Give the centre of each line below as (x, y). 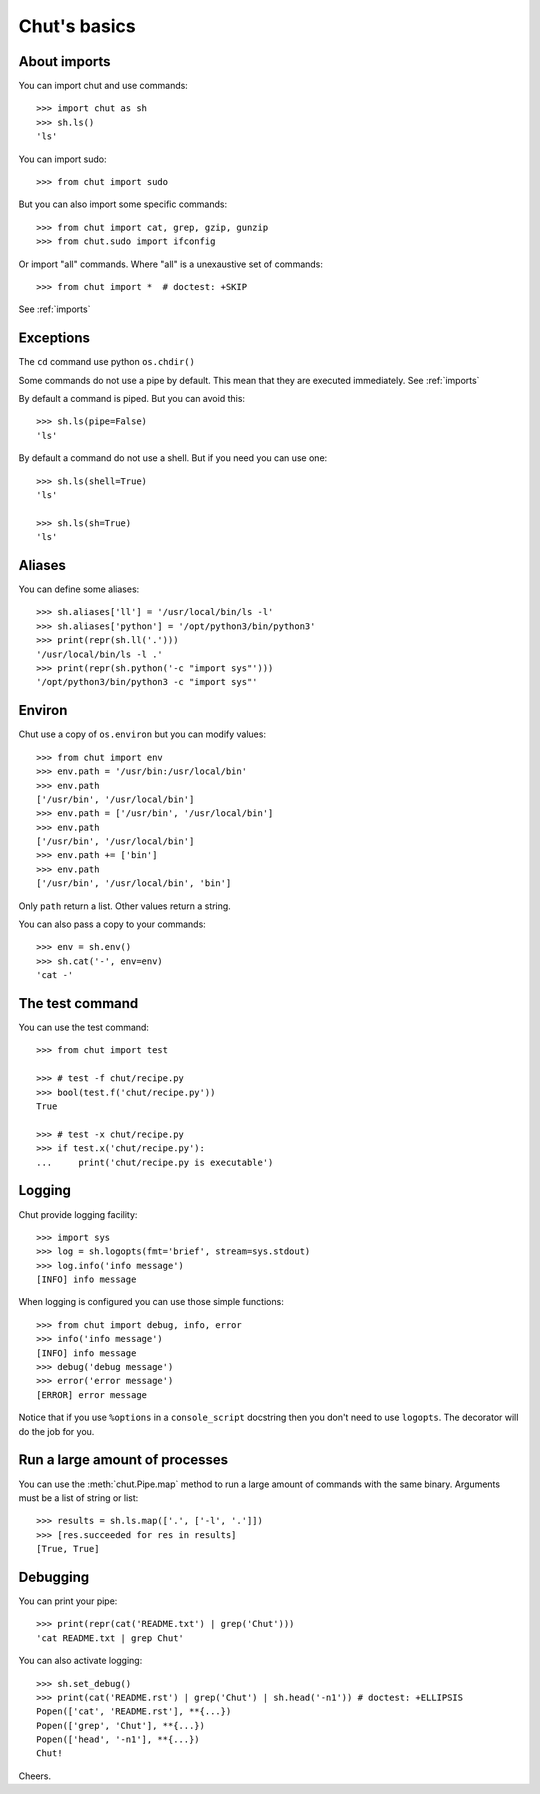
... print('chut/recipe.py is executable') (155, 1162)
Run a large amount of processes (123, 1460)
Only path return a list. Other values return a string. (125, 906)
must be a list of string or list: (78, 1497)
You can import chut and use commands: (103, 86)
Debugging (54, 1576)
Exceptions (54, 338)
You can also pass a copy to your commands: (112, 924)
